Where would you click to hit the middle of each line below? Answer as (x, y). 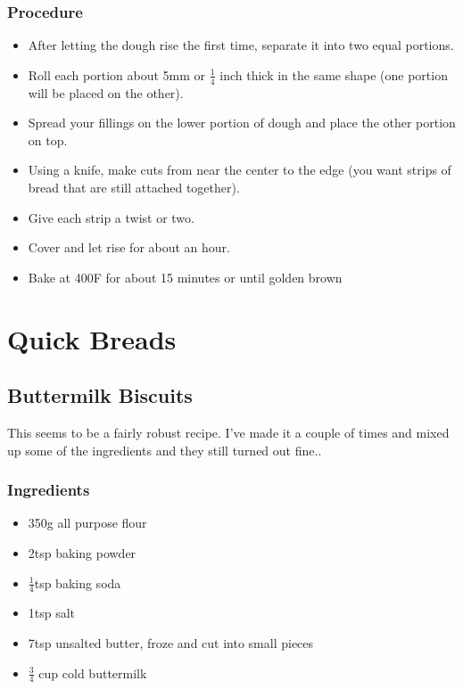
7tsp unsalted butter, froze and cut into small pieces (171, 642)
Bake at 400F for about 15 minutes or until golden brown (185, 277)
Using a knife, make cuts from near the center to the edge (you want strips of (240, 170)
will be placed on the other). (106, 92)
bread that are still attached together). (134, 188)
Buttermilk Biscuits (100, 395)
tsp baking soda (78, 582)
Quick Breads (92, 338)
